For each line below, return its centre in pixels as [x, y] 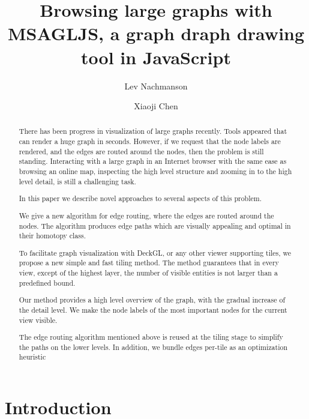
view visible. [38, 320]
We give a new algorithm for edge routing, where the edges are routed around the [146, 215]
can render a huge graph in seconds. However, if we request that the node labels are [150, 141]
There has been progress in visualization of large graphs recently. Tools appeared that [153, 131]
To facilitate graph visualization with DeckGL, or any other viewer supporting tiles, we [155, 252]
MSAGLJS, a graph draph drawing [156, 33]
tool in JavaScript [156, 57]
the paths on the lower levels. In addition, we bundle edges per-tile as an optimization [153, 347]
